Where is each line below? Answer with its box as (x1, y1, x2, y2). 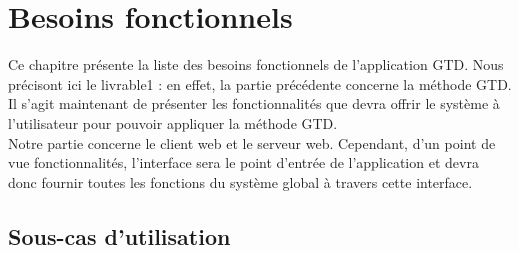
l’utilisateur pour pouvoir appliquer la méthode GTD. (8, 112, 338, 133)
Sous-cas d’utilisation (8, 220, 231, 251)
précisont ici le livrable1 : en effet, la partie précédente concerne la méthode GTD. (8, 73, 512, 94)
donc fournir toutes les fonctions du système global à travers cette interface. (8, 171, 473, 192)
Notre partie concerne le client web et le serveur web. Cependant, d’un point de (8, 132, 496, 153)
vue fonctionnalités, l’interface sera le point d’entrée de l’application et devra (8, 152, 479, 173)
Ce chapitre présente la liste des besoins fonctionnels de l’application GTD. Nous (8, 54, 504, 75)
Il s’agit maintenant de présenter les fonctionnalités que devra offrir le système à (8, 93, 500, 114)
